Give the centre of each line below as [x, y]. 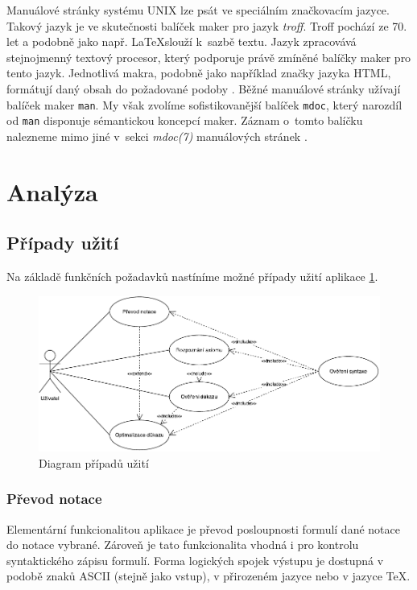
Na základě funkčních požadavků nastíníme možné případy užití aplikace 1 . [192, 276]
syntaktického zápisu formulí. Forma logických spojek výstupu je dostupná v [195, 560]
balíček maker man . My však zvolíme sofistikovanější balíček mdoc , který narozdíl [204, 104]
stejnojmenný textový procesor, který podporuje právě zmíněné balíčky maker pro [209, 57]
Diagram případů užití [94, 462]
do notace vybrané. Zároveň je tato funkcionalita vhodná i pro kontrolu [183, 545]
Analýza [52, 191]
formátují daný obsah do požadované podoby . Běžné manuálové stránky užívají [204, 88]
